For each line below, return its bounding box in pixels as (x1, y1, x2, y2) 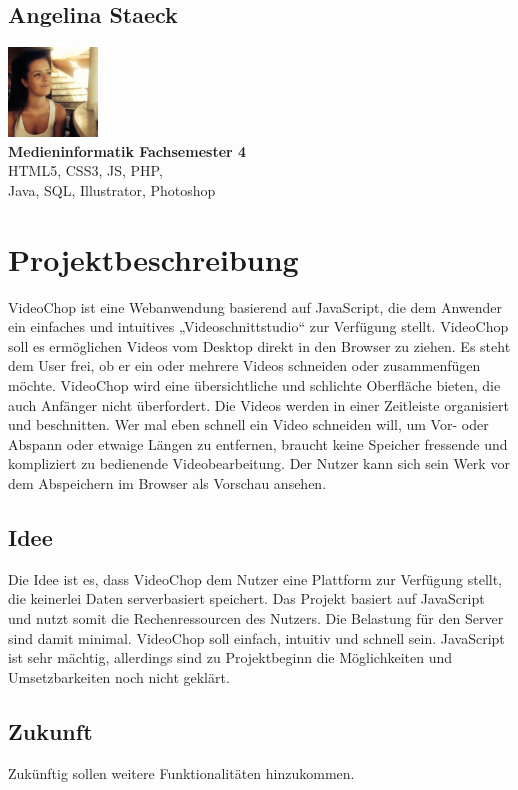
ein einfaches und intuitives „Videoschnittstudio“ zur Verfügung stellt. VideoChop (8, 316, 509, 337)
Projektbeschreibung (8, 238, 299, 279)
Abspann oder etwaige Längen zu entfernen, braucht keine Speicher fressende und (8, 433, 508, 454)
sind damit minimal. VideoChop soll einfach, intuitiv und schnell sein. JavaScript (8, 627, 505, 648)
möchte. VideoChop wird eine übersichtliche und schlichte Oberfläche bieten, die (8, 375, 501, 396)
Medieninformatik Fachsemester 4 (8, 140, 247, 161)
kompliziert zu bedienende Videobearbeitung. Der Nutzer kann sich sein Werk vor (8, 453, 510, 474)
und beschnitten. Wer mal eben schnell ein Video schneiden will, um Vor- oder (8, 414, 489, 435)
